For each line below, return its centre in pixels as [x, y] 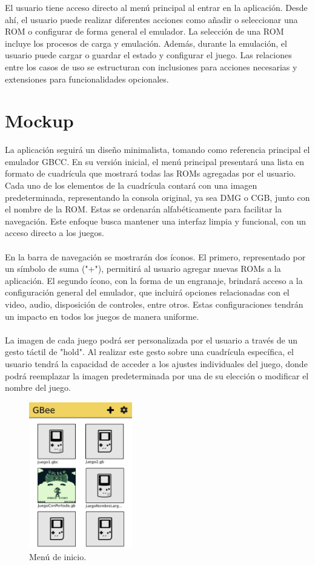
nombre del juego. [38, 387]
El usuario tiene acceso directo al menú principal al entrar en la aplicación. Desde [156, 7]
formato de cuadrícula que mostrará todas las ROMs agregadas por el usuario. [151, 173]
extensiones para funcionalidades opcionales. [87, 79]
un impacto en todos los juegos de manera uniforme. [102, 316]
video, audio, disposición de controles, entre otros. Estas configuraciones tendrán [154, 304]
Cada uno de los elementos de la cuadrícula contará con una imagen [131, 185]
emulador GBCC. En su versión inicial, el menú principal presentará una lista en [155, 161]
